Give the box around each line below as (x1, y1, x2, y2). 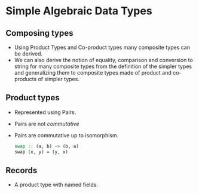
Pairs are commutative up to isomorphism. (14, 131, 119, 138)
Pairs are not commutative (14, 120, 79, 127)
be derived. (14, 50, 43, 57)
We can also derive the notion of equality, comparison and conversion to (14, 57, 194, 63)
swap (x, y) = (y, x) (14, 149, 68, 155)
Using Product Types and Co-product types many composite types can (14, 44, 191, 51)
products (14, 76, 37, 82)
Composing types (5, 28, 74, 38)
